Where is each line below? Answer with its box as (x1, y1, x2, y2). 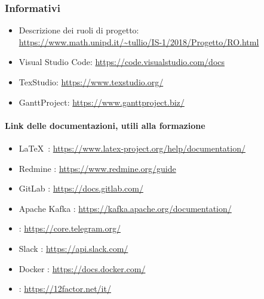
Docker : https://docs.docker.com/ (19, 262, 146, 275)
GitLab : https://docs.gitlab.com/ (19, 182, 143, 195)
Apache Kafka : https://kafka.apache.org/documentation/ (19, 202, 232, 214)
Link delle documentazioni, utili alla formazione (5, 119, 205, 131)
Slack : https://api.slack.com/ (19, 242, 128, 254)
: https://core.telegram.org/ (19, 222, 121, 235)
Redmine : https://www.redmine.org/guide (19, 162, 176, 174)
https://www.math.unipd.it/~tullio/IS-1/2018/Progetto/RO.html (19, 35, 259, 48)
